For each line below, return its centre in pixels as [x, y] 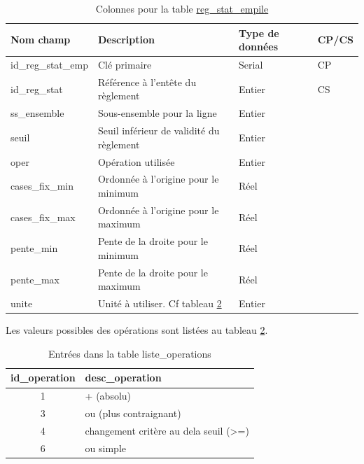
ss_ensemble [37, 113]
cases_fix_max [43, 217]
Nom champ [41, 40]
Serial [251, 65]
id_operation [43, 378]
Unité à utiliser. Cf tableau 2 [160, 303]
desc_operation [123, 378]
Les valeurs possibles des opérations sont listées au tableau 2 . [137, 330]
